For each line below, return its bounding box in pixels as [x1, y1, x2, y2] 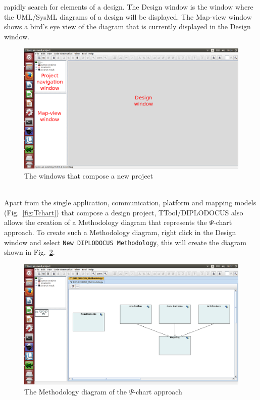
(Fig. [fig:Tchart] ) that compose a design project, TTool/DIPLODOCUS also [4, 207, 243, 217]
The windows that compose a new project [24, 170, 153, 181]
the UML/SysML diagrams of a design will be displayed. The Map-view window [4, 11, 252, 22]
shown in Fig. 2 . [4, 247, 55, 257]
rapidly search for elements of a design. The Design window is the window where [4, 2, 253, 12]
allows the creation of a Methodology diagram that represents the [4, 217, 207, 227]
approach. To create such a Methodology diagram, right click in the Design [4, 227, 236, 238]
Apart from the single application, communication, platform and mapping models [4, 197, 256, 208]
